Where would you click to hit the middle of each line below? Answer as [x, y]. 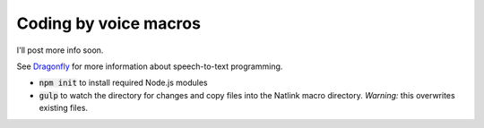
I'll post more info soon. [60, 50]
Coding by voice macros [109, 23]
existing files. [64, 108]
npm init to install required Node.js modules [123, 83]
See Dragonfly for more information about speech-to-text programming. [150, 66]
